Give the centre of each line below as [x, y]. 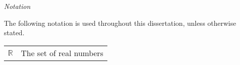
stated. [14, 32]
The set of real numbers [62, 53]
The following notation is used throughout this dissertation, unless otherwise [120, 23]
